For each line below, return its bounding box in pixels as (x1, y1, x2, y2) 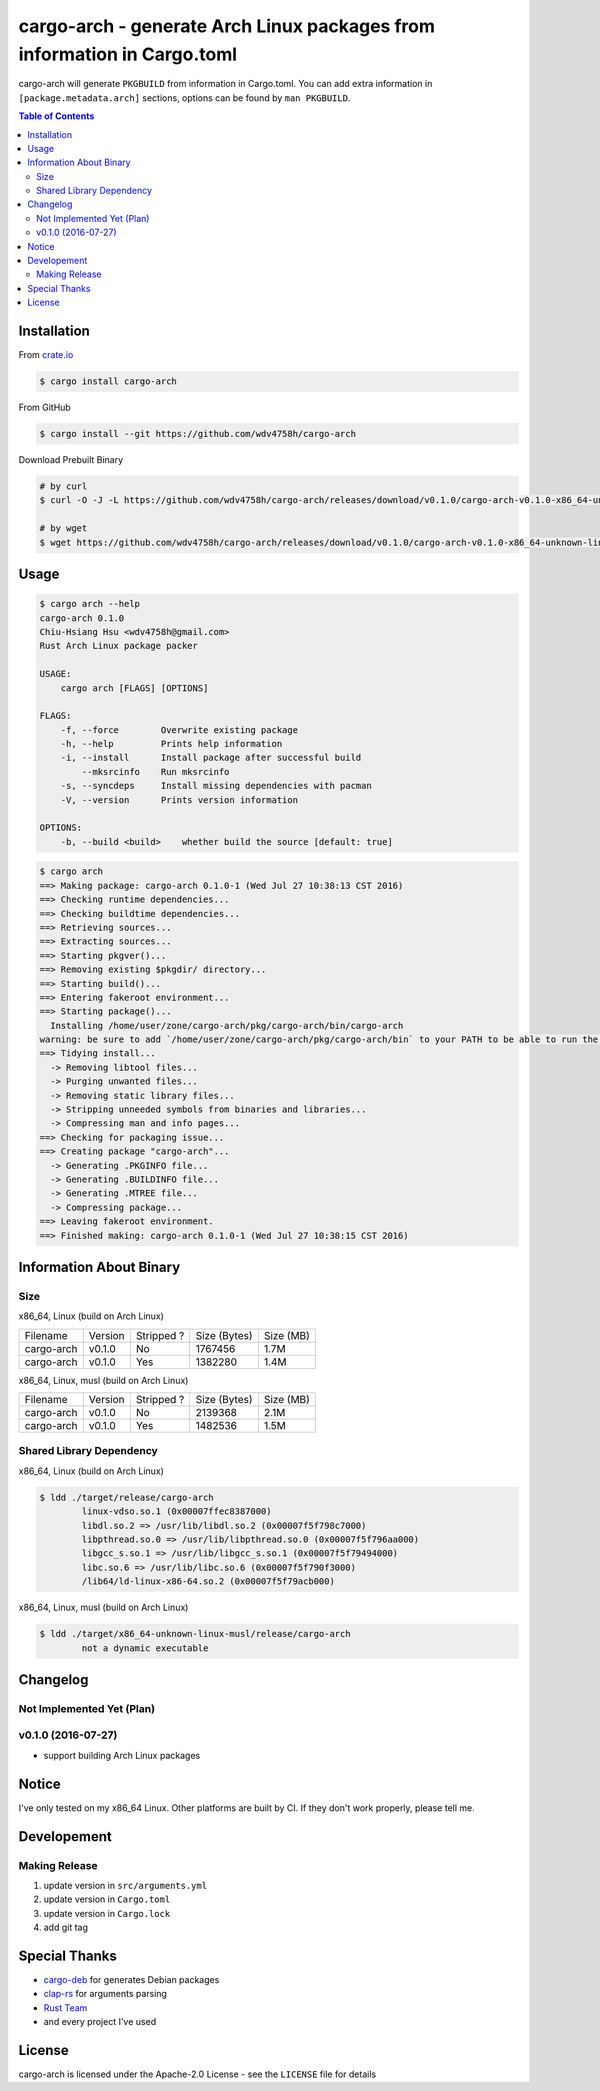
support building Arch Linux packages (43, 1749, 201, 1761)
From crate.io (18, 349, 74, 361)
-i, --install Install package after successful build (60, 752, 362, 764)
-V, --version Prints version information (60, 794, 299, 805)
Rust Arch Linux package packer (39, 640, 199, 652)
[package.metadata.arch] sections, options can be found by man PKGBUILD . (18, 91, 351, 104)
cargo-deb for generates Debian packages (43, 1973, 220, 1985)
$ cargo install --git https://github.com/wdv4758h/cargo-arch (39, 428, 357, 440)
